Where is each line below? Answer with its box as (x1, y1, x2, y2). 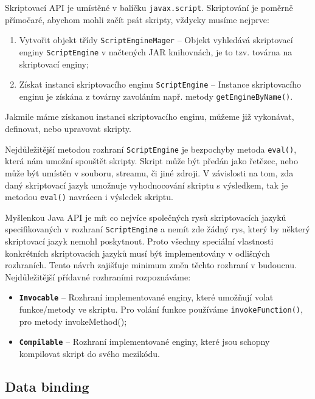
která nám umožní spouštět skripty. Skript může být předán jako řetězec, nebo (5, 154, 298, 167)
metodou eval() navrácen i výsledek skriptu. (5, 190, 173, 203)
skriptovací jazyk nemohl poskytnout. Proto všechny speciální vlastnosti (5, 235, 274, 247)
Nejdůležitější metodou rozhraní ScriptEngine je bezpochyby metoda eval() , (5, 142, 297, 155)
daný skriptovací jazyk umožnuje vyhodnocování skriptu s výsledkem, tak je (5, 178, 288, 191)
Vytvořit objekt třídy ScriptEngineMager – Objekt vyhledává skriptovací (19, 33, 293, 46)
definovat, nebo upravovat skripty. (5, 122, 131, 135)
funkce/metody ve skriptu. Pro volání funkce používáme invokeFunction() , (19, 303, 303, 316)
